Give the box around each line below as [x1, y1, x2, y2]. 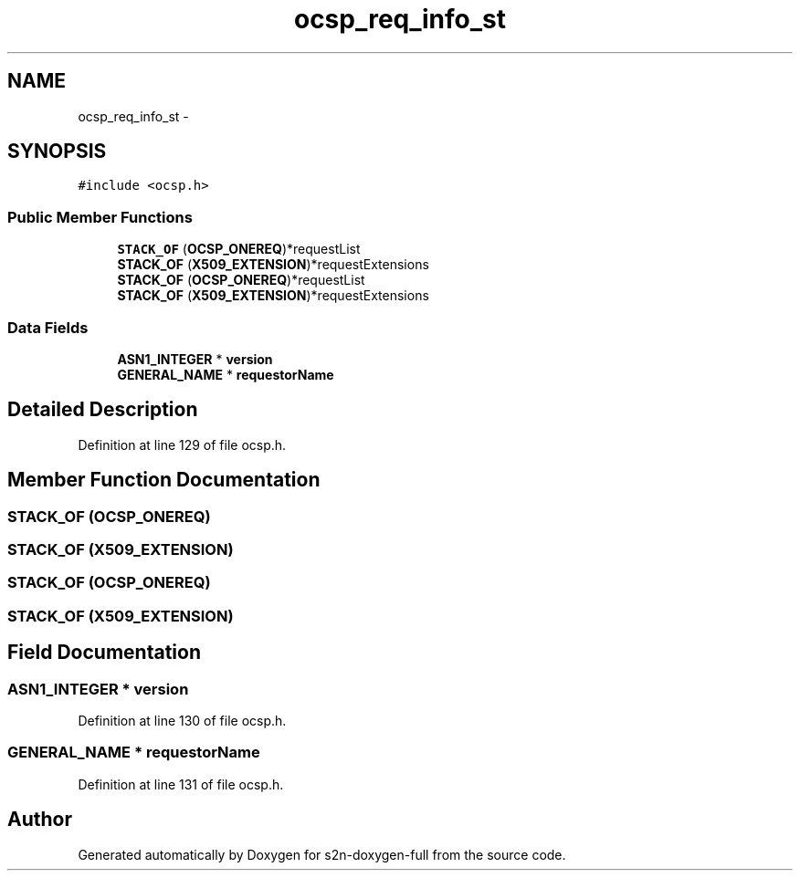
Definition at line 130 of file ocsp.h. [78, 712, 287, 728]
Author [7, 808, 72, 831]
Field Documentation [7, 641, 201, 664]
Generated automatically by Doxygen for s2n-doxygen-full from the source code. [78, 846, 566, 862]
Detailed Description [7, 398, 198, 422]
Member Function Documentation [7, 468, 321, 492]
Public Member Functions [7, 207, 193, 226]
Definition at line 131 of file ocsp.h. [78, 776, 284, 792]
